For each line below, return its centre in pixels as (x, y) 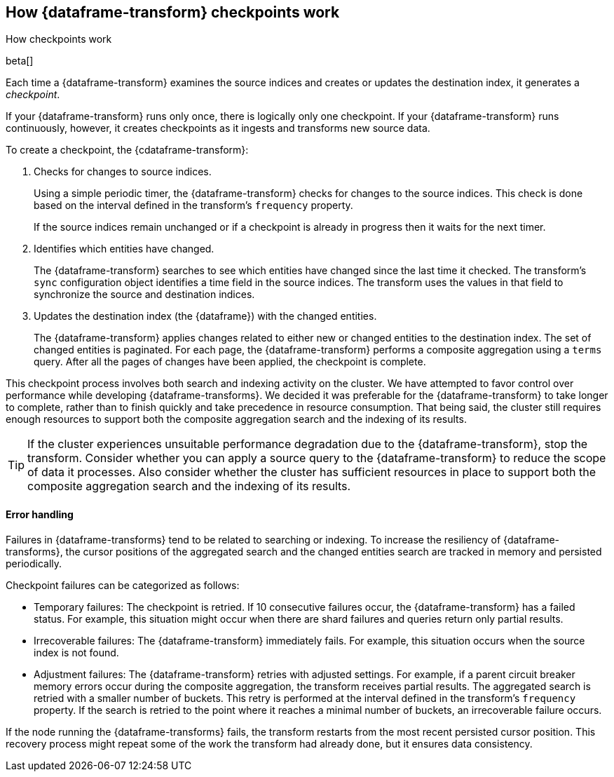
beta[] (20, 61)
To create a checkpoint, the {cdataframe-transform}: (127, 150)
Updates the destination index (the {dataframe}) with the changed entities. (205, 316)
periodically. (34, 563)
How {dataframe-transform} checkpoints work (173, 12)
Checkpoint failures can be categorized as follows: (123, 585)
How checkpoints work (59, 39)
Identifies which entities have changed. (124, 249)
